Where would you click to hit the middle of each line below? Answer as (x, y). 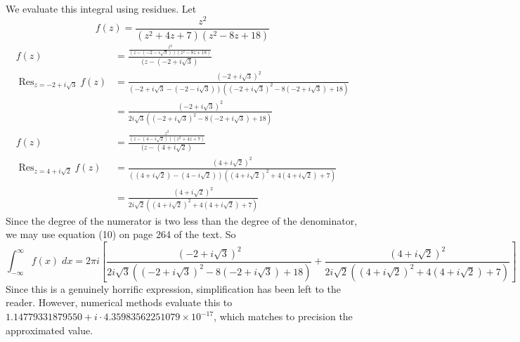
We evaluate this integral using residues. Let (101, 8)
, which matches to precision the (283, 316)
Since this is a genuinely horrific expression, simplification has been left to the (173, 288)
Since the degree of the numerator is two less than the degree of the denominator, (182, 220)
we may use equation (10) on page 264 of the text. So (121, 234)
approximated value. (50, 330)
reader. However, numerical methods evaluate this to (119, 302)
